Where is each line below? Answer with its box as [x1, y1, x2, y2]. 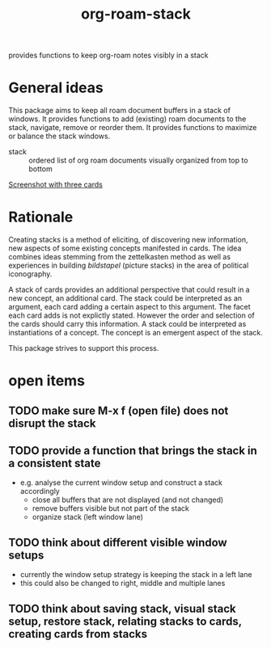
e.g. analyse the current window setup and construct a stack [19, 478, 222, 487]
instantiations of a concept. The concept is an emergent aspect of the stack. [8, 328, 263, 338]
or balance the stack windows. [8, 131, 111, 141]
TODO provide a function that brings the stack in [8, 444, 257, 457]
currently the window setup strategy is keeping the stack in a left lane [19, 570, 252, 579]
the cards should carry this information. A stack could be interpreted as [8, 319, 247, 329]
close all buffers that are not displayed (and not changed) [32, 495, 224, 505]
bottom [28, 164, 53, 174]
